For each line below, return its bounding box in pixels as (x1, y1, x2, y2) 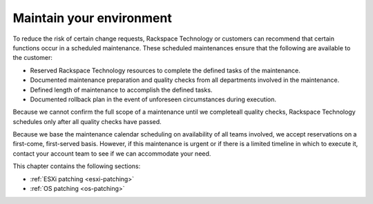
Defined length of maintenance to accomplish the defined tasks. (30, 85, 213, 94)
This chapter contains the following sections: (12, 162, 141, 170)
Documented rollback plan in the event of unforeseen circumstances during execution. (30, 95, 276, 103)
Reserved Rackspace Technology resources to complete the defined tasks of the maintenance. (30, 66, 300, 74)
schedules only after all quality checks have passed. (12, 117, 162, 125)
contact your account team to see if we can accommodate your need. (12, 149, 211, 158)
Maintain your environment (12, 10, 172, 25)
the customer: (12, 54, 53, 62)
